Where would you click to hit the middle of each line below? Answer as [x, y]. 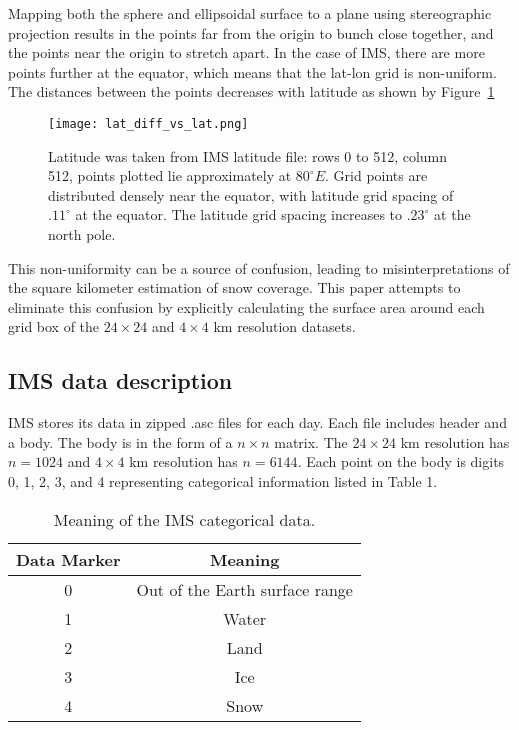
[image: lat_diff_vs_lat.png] [148, 123]
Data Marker [68, 559]
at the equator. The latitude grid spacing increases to [239, 214]
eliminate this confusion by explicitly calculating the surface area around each [246, 306]
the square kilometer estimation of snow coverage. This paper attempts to [234, 287]
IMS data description [120, 380]
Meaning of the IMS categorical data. [184, 519]
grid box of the [54, 326]
